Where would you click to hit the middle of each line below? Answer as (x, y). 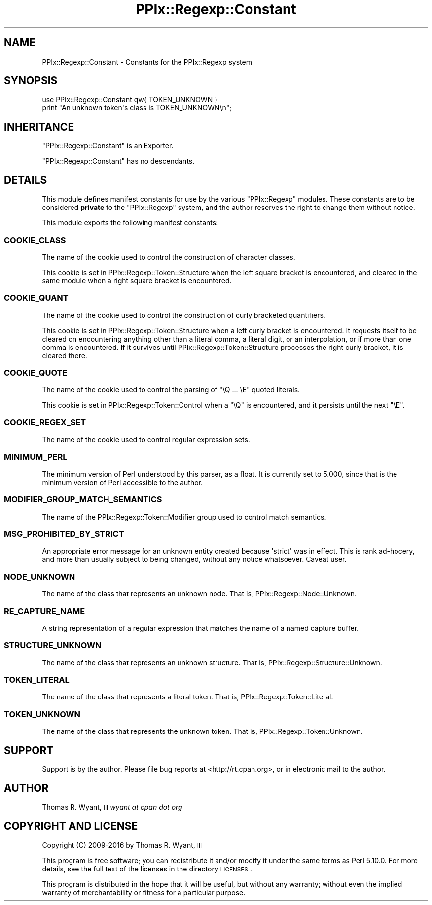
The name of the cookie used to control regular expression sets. (146, 440)
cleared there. (65, 355)
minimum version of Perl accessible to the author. (123, 482)
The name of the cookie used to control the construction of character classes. (169, 257)
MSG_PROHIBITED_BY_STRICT (64, 534)
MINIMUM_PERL (36, 457)
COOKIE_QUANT (36, 298)
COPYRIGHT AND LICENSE (71, 826)
